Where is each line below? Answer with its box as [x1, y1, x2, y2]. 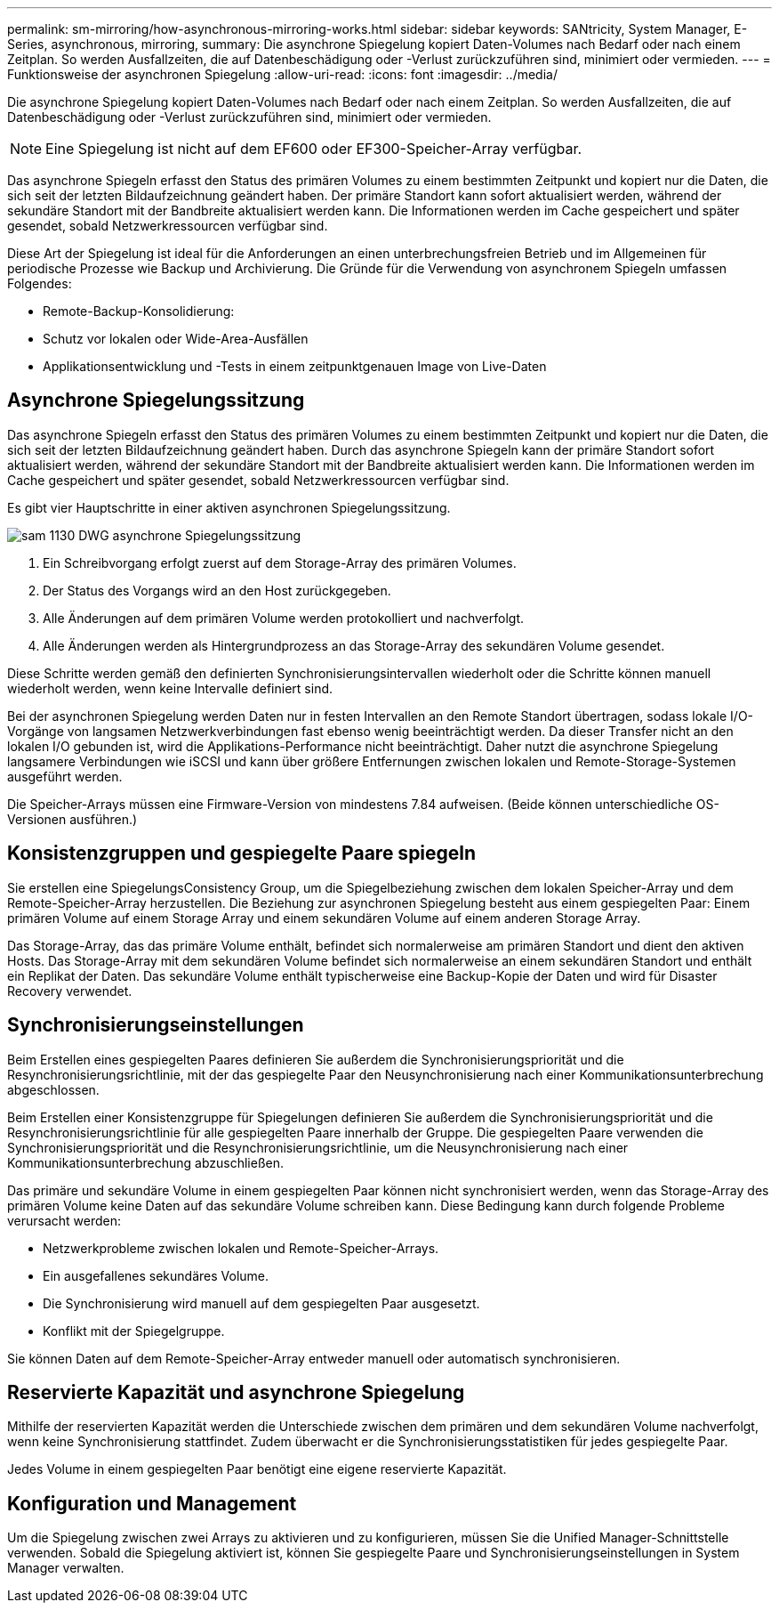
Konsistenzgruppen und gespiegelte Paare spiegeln [7, 842, 477, 865]
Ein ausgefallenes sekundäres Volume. [43, 1267, 269, 1283]
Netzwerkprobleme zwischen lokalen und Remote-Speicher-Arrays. [43, 1240, 439, 1256]
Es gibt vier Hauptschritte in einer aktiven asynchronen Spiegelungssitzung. [7, 499, 451, 515]
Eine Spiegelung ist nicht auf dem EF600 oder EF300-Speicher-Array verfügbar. [45, 140, 582, 158]
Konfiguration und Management [7, 1492, 297, 1515]
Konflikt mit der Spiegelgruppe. [43, 1323, 225, 1339]
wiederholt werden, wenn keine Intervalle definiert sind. [7, 680, 333, 696]
